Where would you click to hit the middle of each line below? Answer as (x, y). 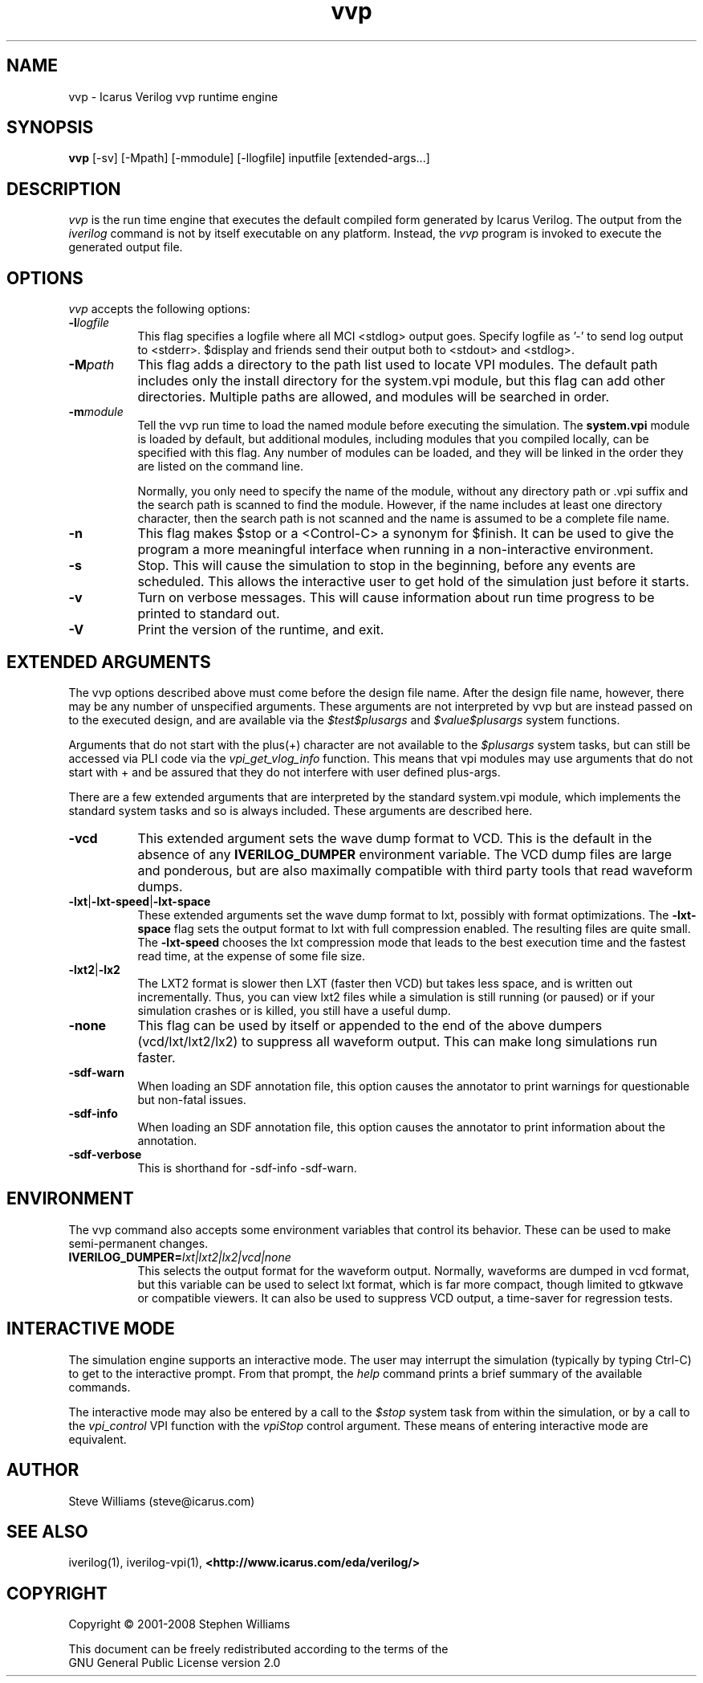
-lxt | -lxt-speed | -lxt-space (140, 901)
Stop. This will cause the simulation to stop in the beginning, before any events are (386, 566)
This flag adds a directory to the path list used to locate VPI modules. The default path (398, 365)
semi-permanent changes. (138, 1243)
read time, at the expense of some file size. (252, 956)
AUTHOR (43, 1470)
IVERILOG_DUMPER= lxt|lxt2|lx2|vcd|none (180, 1257)
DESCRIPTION (64, 189)
